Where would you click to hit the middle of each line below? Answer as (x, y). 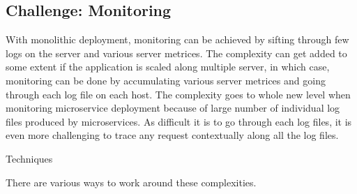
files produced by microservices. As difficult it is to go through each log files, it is (179, 121)
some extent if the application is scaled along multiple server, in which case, (168, 67)
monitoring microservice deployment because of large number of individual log (173, 108)
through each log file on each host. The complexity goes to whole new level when (178, 94)
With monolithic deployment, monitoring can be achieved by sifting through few (177, 39)
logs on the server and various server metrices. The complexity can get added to (176, 53)
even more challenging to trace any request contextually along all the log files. (172, 135)
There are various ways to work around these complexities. (131, 182)
